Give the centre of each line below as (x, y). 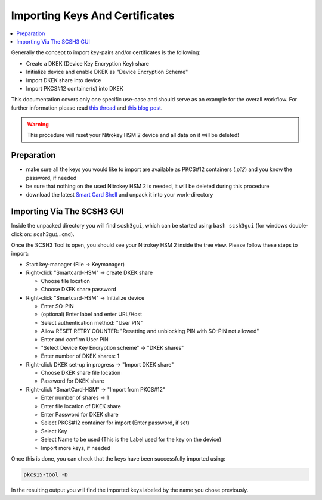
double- (299, 226)
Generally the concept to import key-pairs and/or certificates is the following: (106, 52)
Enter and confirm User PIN (75, 339)
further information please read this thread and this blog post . (87, 108)
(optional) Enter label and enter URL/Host (92, 314)
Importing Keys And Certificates (93, 15)
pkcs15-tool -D (46, 474)
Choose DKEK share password (78, 290)
